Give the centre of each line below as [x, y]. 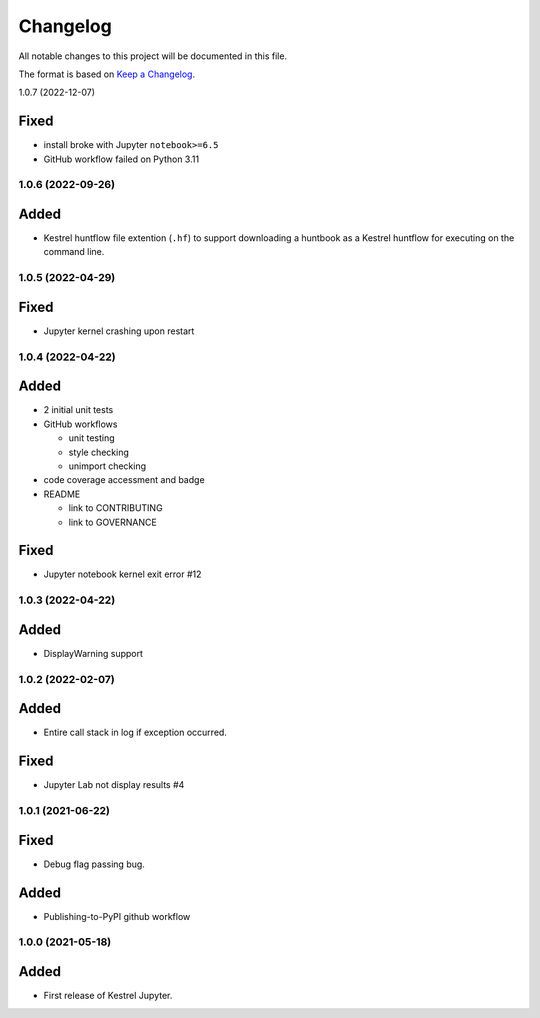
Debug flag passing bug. [94, 864]
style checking [99, 452]
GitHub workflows [80, 424]
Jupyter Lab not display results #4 [114, 785]
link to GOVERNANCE [112, 522]
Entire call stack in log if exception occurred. [135, 732]
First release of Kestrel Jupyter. [108, 996]
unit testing [91, 438]
